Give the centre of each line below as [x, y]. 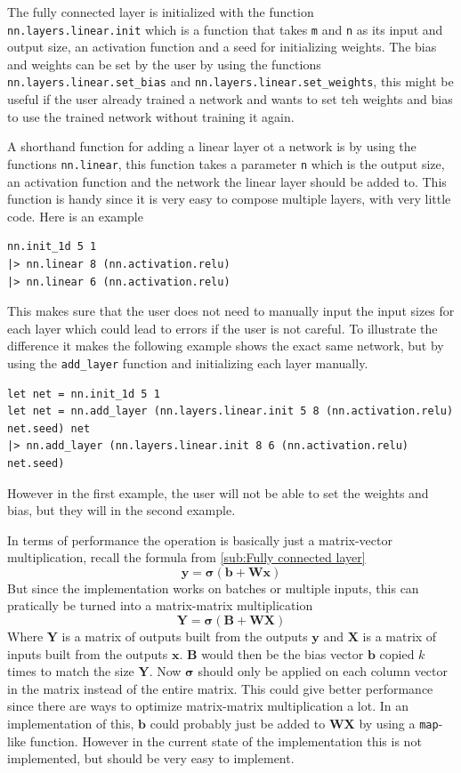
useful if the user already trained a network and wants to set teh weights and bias [230, 99]
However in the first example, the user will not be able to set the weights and [218, 492]
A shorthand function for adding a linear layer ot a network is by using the [212, 146]
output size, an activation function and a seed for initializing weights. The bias [222, 47]
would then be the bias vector [283, 653]
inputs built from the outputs [88, 653]
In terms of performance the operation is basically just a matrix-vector [200, 539]
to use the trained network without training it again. [151, 116]
